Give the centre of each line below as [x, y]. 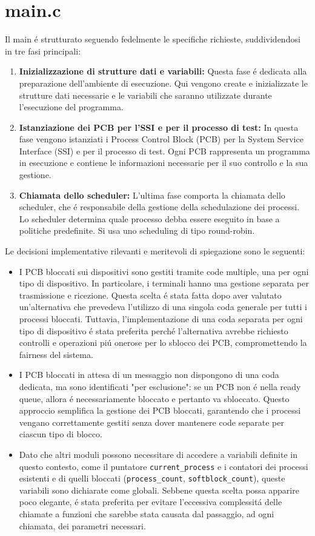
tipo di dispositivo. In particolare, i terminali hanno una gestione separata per [164, 283]
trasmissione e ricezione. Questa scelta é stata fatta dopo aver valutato [150, 295]
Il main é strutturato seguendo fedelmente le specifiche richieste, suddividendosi [153, 39]
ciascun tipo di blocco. [61, 434]
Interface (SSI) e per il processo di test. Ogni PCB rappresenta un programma [164, 151]
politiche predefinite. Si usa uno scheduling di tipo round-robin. [137, 230]
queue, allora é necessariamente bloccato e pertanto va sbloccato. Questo [154, 398]
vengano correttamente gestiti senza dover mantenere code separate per [151, 422]
